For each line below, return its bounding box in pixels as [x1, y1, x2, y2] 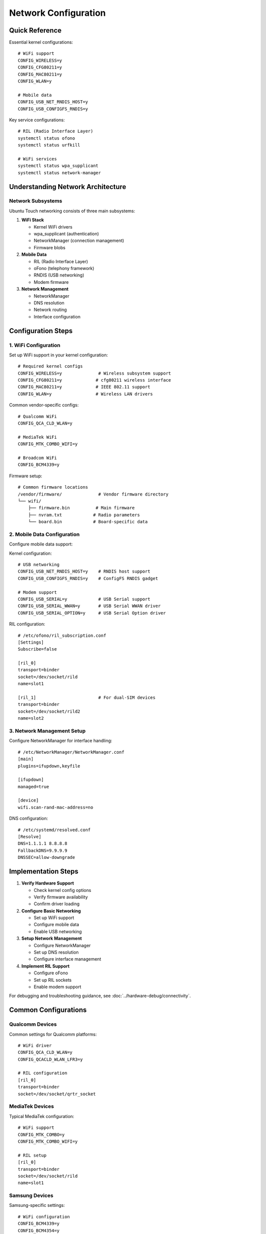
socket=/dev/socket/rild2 [18, 708, 81, 714]
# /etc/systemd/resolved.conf [18, 827, 91, 833]
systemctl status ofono [18, 135, 75, 141]
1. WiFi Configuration [9, 342, 61, 348]
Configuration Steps [9, 326, 73, 335]
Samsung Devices [9, 1192, 54, 1199]
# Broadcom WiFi [18, 455, 57, 461]
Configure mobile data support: [9, 541, 73, 547]
